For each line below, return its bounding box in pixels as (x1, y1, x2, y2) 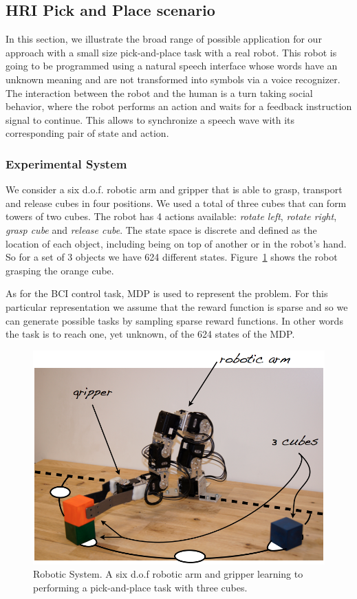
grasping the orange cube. (6, 263, 114, 277)
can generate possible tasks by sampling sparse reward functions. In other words (6, 313, 343, 327)
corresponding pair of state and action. (6, 126, 169, 140)
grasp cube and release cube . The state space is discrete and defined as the (6, 222, 317, 237)
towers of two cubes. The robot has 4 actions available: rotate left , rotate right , (6, 209, 337, 224)
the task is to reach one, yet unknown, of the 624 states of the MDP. (6, 327, 295, 341)
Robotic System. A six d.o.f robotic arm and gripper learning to (33, 567, 303, 581)
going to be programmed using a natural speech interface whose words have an (6, 58, 338, 73)
